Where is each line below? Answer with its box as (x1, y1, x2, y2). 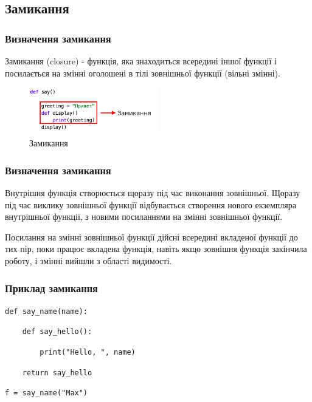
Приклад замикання (5, 280, 98, 295)
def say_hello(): (22, 327, 92, 336)
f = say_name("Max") (5, 389, 88, 398)
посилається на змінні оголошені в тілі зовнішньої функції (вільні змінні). (5, 66, 280, 79)
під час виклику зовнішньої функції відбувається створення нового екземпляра (5, 198, 296, 211)
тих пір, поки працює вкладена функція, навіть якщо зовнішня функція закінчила (5, 242, 307, 255)
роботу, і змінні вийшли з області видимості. (5, 254, 172, 267)
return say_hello (22, 368, 92, 377)
